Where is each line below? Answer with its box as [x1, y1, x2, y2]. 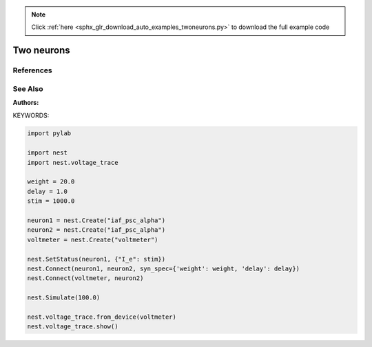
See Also [12, 83, 43, 93]
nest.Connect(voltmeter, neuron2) [27, 275, 144, 282]
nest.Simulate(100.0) [27, 294, 101, 301]
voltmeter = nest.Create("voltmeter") [27, 235, 158, 244]
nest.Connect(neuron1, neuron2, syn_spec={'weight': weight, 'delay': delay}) [27, 264, 300, 272]
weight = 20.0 [27, 178, 75, 186]
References [12, 66, 52, 75]
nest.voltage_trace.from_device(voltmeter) [27, 313, 177, 321]
